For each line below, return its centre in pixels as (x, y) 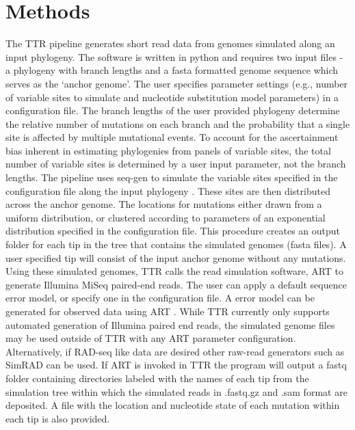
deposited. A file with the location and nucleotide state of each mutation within (173, 405)
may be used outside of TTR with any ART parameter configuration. (151, 338)
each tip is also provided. (58, 418)
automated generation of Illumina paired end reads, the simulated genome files (170, 324)
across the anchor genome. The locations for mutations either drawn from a (164, 204)
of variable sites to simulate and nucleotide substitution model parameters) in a (172, 97)
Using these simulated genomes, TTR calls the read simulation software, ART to (175, 271)
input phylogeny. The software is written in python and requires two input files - (174, 56)
